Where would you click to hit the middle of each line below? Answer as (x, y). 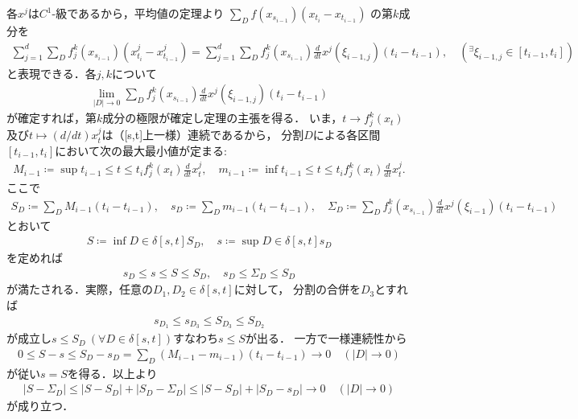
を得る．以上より (112, 373)
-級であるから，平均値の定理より (138, 13)
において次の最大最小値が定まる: (141, 150)
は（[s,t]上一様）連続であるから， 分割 (203, 135)
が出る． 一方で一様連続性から (326, 338)
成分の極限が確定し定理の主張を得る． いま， (223, 118)
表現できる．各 (57, 73)
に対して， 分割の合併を (297, 289)
